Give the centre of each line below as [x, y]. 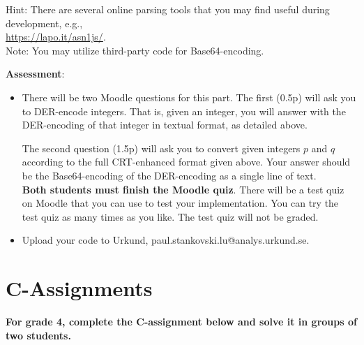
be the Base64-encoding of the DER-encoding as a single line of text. [169, 175]
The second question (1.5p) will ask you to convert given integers [161, 148]
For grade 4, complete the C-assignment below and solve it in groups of [181, 322]
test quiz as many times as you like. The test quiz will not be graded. [170, 216]
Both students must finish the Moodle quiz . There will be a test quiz [183, 189]
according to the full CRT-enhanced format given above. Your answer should [186, 162]
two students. [38, 335]
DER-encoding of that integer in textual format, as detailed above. [165, 125]
